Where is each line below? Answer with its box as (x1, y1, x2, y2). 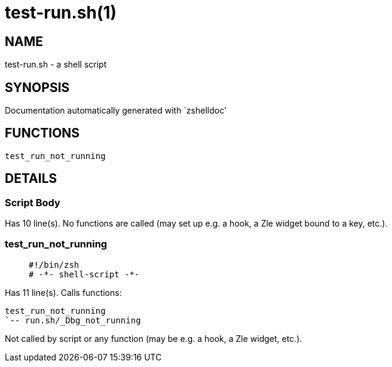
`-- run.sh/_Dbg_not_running (5, 315, 141, 325)
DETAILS (5, 171, 57, 186)
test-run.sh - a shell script (5, 59, 107, 70)
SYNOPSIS (5, 79, 70, 95)
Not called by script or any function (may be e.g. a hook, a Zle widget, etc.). (5, 333, 302, 344)
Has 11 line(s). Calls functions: (5, 287, 122, 298)
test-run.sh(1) (5, 2, 117, 23)
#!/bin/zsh (29, 259, 79, 270)
